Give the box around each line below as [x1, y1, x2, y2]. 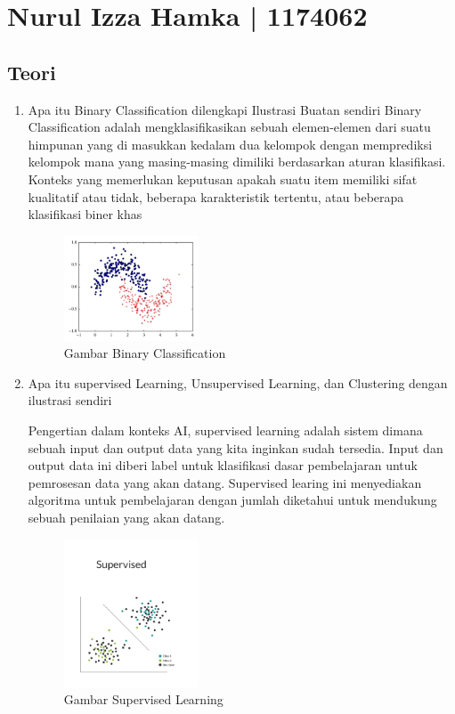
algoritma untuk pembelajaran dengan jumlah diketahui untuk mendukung [28, 491, 437, 509]
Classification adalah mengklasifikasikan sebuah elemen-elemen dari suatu [28, 118, 431, 136]
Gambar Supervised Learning [63, 690, 223, 709]
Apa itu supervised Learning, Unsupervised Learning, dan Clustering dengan [28, 373, 448, 392]
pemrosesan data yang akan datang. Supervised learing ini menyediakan [28, 473, 422, 491]
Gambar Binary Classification [63, 344, 226, 362]
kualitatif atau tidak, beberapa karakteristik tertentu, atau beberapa [28, 187, 404, 206]
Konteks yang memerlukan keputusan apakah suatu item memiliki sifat [28, 169, 418, 188]
